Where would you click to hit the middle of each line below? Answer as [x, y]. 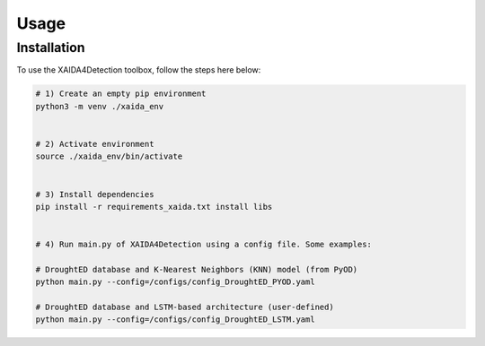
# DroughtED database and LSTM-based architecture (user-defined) [185, 307]
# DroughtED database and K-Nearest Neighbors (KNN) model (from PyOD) [197, 269]
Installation [51, 48]
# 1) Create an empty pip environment [121, 94]
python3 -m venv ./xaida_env [100, 106]
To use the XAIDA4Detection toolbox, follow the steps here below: [139, 70]
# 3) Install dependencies [95, 194]
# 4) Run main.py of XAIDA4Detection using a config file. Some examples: [204, 245]
